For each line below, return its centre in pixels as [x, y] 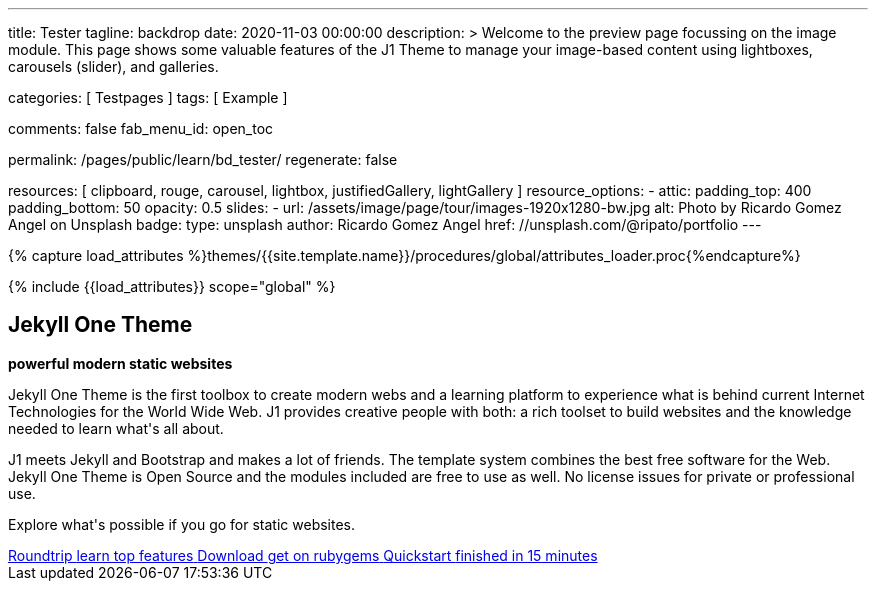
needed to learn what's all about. [116, 428]
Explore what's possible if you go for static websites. [182, 524]
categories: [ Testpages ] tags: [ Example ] [148, 97]
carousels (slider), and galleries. [113, 66]
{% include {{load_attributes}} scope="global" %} [172, 286]
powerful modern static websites [120, 363]
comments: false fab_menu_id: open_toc [141, 128]
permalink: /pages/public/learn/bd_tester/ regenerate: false [203, 159]
